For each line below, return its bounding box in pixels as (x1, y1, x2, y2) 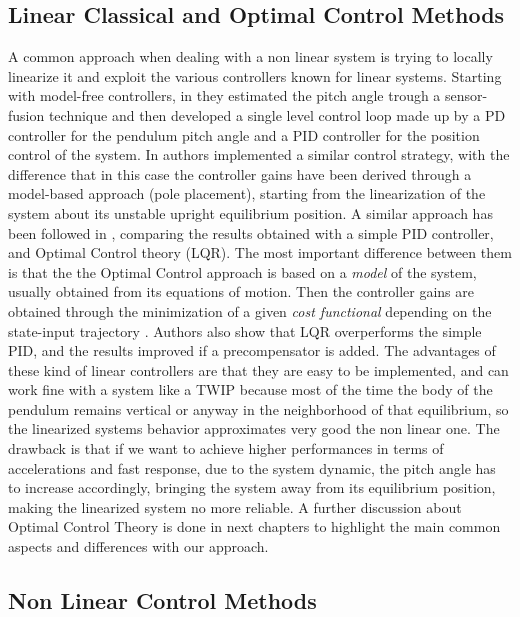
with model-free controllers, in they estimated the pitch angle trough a (8, 85, 441, 106)
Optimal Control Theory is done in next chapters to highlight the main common (8, 516, 501, 537)
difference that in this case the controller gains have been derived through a (8, 163, 472, 184)
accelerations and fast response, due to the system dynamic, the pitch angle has (8, 457, 496, 478)
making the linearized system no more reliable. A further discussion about (8, 496, 462, 517)
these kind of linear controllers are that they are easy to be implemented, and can (8, 359, 509, 380)
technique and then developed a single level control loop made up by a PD (48, 104, 506, 125)
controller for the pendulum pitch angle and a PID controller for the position (8, 124, 480, 145)
